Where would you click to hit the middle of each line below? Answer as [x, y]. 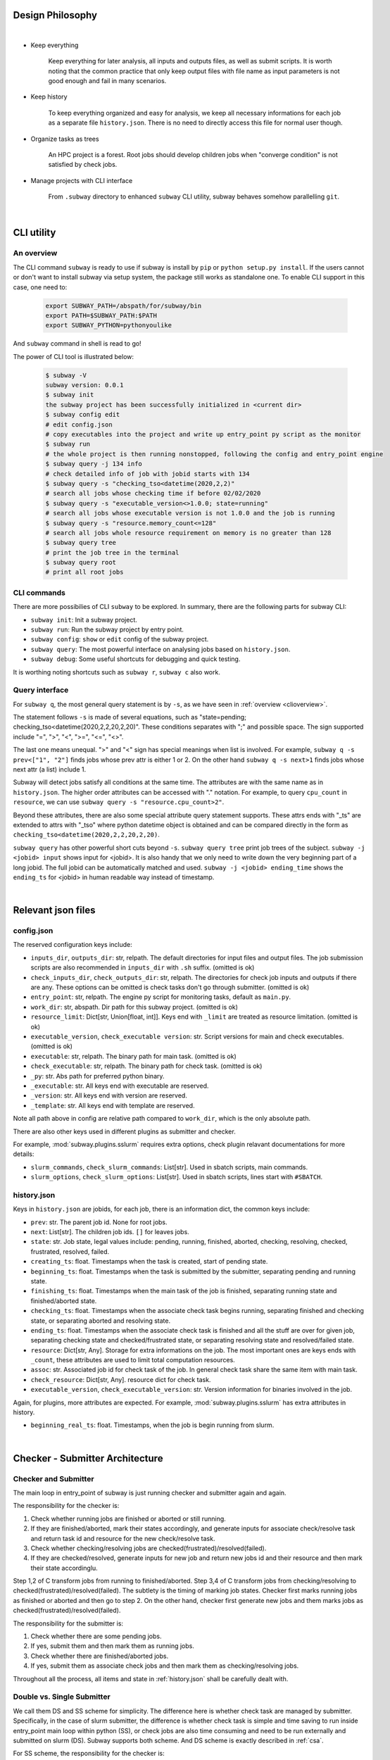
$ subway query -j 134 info [94, 464]
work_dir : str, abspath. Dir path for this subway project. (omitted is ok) [134, 1007]
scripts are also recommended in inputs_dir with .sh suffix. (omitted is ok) [143, 967]
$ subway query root [81, 562]
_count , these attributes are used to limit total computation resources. [133, 1360]
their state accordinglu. [64, 1568]
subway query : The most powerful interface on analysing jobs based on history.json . [161, 649]
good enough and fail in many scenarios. [107, 81]
